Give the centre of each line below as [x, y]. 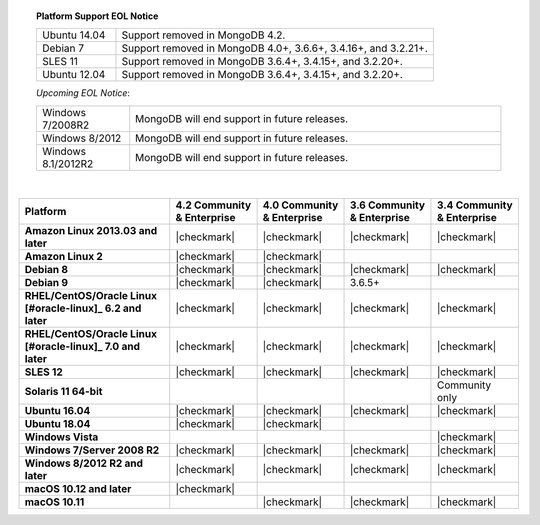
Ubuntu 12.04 [73, 75]
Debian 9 [46, 283]
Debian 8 [46, 270]
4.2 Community [213, 205]
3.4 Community [475, 205]
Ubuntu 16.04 [57, 411]
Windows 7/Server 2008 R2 [92, 450]
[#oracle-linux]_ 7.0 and [82, 347]
